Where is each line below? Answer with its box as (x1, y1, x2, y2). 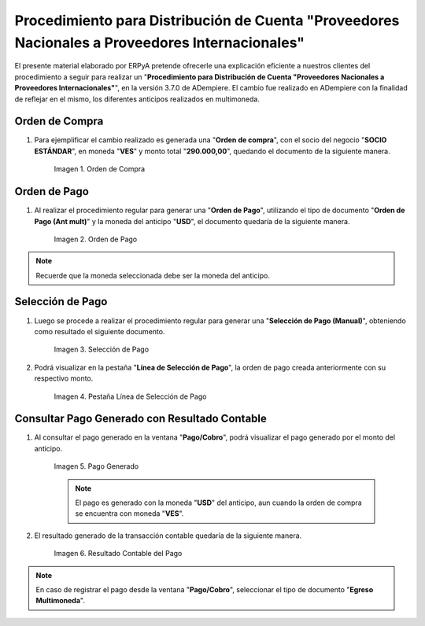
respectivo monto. (34, 374, 94, 383)
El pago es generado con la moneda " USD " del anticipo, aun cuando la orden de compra (75, 498, 362, 507)
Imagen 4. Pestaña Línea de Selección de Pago (54, 392, 207, 401)
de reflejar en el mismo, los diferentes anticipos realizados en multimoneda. (14, 94, 260, 104)
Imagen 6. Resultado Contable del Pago (54, 549, 183, 558)
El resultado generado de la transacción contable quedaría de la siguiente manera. (34, 531, 302, 540)
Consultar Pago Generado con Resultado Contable (14, 412, 268, 425)
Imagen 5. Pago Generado (54, 462, 139, 471)
